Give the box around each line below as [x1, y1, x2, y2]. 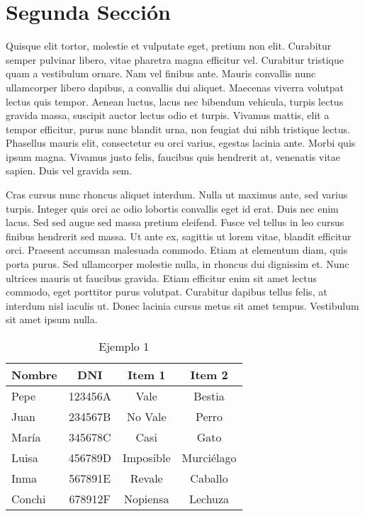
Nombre [11, 366, 57, 383]
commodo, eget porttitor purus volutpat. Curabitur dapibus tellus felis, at [6, 284, 327, 299]
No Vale [126, 408, 167, 425]
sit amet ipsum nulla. [6, 312, 98, 327]
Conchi [11, 490, 46, 507]
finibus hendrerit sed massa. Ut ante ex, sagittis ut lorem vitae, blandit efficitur [6, 228, 352, 243]
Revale [130, 470, 163, 486]
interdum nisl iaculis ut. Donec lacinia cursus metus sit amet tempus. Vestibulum [6, 298, 359, 313]
